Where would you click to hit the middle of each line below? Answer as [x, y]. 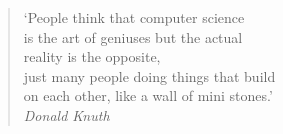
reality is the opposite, [92, 56]
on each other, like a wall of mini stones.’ [148, 95]
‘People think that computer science [134, 17]
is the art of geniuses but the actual [133, 36]
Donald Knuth [66, 114]
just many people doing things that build [149, 75]
